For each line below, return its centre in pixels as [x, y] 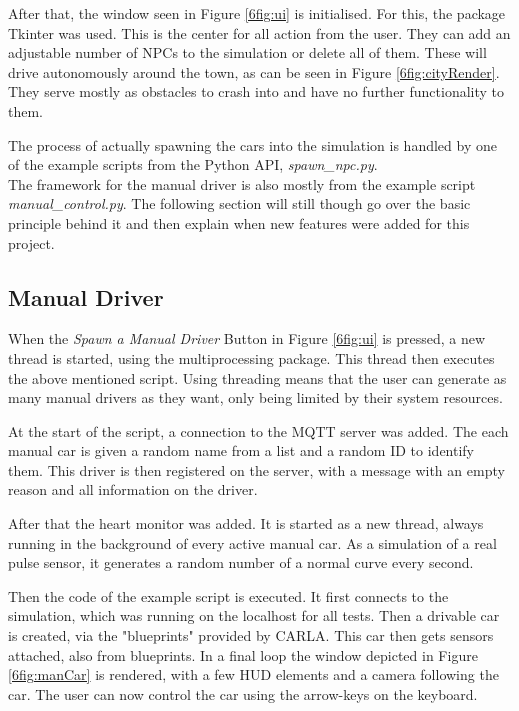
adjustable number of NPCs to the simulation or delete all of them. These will [247, 52]
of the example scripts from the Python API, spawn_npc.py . [193, 164]
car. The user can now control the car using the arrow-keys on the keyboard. [243, 693]
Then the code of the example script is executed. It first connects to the [228, 595]
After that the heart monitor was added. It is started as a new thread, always [246, 523]
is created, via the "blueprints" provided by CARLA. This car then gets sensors [251, 635]
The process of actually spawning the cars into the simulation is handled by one [252, 144]
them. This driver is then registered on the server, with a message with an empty [256, 469]
